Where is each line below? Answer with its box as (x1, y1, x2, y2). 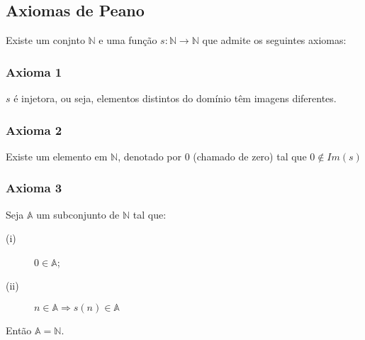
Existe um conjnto (6, 33, 85, 48)
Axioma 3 (6, 179, 62, 197)
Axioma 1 (6, 62, 62, 80)
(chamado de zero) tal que (193, 148, 307, 163)
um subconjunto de (36, 207, 120, 221)
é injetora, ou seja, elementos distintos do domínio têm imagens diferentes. (13, 91, 337, 106)
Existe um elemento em (6, 148, 108, 163)
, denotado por (118, 148, 182, 163)
